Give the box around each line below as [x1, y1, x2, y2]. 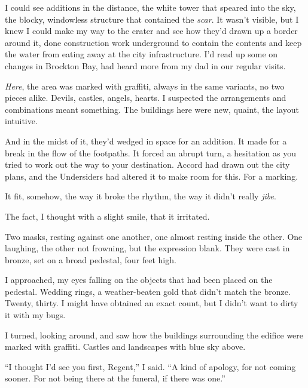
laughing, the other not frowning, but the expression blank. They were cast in [5, 242, 290, 254]
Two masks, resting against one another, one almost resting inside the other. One [5, 230, 303, 242]
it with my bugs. [5, 309, 66, 321]
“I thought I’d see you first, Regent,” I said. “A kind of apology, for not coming [5, 360, 296, 372]
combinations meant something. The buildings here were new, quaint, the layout [5, 103, 299, 115]
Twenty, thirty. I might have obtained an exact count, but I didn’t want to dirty [5, 297, 298, 309]
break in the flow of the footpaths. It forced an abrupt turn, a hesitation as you [5, 146, 296, 159]
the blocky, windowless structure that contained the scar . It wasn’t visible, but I [5, 13, 299, 25]
